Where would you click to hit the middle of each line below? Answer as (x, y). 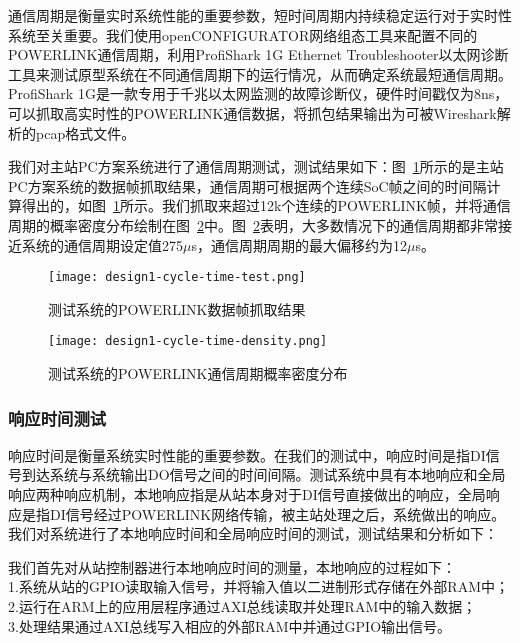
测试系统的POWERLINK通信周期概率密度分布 (198, 373)
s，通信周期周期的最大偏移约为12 (299, 244)
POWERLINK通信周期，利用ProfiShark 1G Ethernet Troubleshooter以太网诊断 (258, 54)
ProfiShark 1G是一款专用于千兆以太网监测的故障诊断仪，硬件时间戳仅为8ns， (258, 93)
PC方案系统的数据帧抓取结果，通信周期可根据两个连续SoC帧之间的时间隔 (247, 185)
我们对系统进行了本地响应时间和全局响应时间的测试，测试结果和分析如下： (253, 533)
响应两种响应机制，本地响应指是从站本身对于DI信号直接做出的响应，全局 (247, 494)
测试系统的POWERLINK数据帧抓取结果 (177, 308)
